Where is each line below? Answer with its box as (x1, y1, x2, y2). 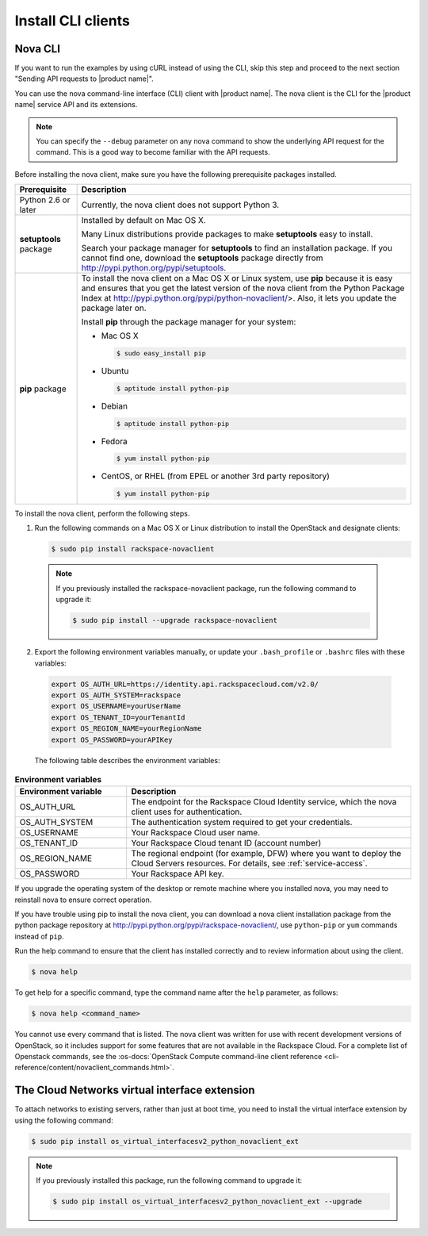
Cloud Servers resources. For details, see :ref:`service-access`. (131, 858, 368, 869)
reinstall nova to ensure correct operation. (14, 895, 152, 904)
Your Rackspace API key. (131, 869, 225, 880)
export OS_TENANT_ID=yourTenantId (51, 712, 185, 722)
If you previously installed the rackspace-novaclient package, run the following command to (55, 583, 357, 593)
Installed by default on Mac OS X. (81, 215, 206, 226)
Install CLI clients (14, 12, 130, 29)
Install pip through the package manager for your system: (81, 317, 296, 328)
